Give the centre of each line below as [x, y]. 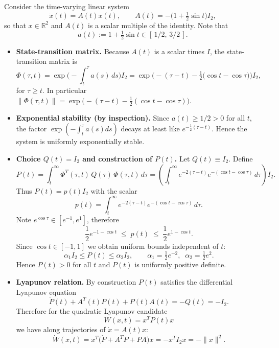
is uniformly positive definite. [180, 264]
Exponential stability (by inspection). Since [93, 117]
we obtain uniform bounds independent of [153, 246]
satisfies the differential [197, 282]
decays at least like [150, 129]
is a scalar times [179, 51]
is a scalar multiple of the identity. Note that [158, 25]
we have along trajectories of [61, 329]
